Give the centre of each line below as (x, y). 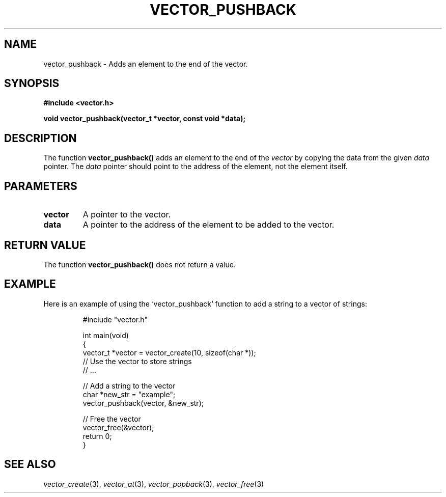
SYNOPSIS (32, 84)
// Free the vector (112, 419)
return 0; (97, 436)
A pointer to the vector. (127, 215)
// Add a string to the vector (129, 385)
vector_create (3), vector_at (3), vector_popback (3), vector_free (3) (154, 484)
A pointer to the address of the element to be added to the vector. (208, 225)
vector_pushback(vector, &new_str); (143, 403)
